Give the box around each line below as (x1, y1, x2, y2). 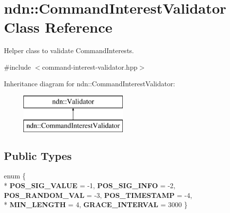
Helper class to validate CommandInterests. (4, 45, 134, 56)
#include (4, 61, 31, 72)
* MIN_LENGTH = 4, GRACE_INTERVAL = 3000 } (4, 199, 188, 210)
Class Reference (4, 17, 113, 37)
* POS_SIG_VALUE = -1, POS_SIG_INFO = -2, (4, 180, 175, 191)
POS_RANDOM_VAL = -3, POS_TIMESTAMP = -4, (4, 190, 192, 200)
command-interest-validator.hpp (42, 61, 137, 72)
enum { (4, 171, 26, 181)
